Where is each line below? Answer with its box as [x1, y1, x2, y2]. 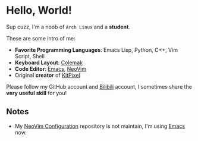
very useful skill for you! [6, 89, 67, 96]
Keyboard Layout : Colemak [14, 59, 83, 66]
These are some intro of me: [6, 35, 76, 42]
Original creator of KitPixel [14, 71, 80, 79]
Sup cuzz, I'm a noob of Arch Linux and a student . [6, 23, 131, 30]
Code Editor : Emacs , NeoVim [14, 65, 87, 72]
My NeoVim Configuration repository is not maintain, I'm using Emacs [14, 123, 186, 130]
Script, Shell [14, 52, 45, 59]
